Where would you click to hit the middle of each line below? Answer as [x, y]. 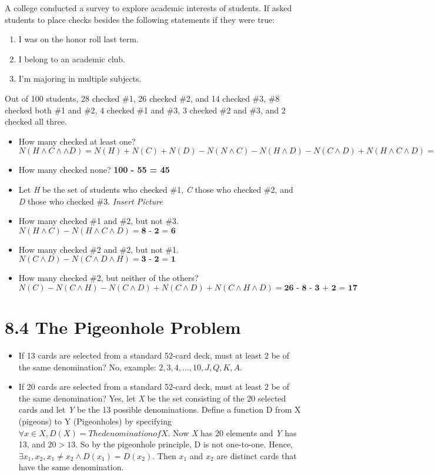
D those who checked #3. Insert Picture [91, 201]
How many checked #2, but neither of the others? [108, 278]
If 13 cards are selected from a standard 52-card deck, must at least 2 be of [154, 355]
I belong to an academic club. [72, 58]
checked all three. [36, 121]
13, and [32, 444]
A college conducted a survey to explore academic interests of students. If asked [148, 8]
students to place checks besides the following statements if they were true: [140, 19]
